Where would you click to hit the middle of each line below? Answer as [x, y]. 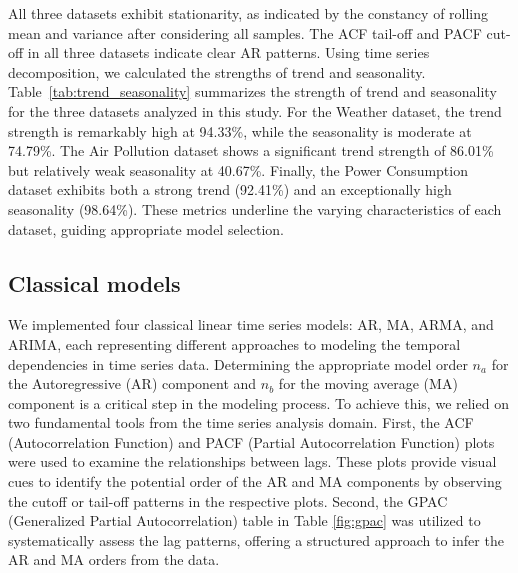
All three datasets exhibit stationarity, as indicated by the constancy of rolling [248, 13]
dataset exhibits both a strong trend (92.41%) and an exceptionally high [230, 189]
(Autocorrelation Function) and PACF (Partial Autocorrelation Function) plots [251, 441]
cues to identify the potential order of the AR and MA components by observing [255, 481]
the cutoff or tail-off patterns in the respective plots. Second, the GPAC [228, 500]
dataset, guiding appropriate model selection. [146, 228]
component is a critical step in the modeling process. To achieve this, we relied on [258, 402]
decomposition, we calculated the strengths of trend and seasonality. [217, 71]
